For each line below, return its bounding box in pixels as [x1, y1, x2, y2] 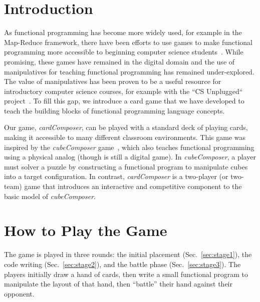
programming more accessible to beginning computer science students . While [4, 46, 243, 57]
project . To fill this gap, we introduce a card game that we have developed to [4, 95, 244, 106]
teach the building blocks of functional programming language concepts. [4, 105, 225, 115]
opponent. [4, 288, 35, 298]
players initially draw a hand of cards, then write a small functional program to [4, 268, 248, 279]
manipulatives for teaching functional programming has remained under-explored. [4, 66, 254, 76]
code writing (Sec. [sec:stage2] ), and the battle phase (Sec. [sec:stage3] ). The [4, 258, 241, 269]
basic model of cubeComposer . [4, 190, 96, 201]
